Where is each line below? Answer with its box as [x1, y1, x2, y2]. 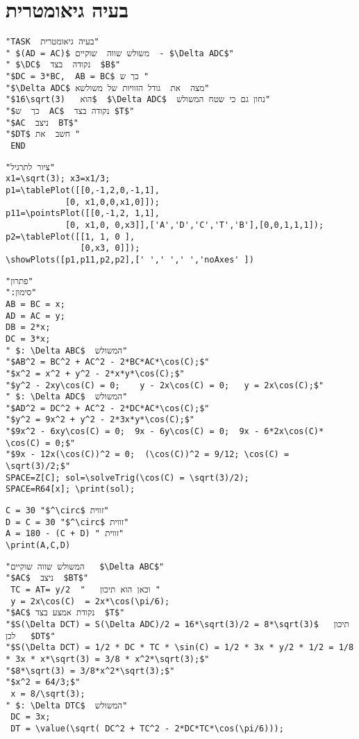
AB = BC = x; [6, 299, 65, 309]
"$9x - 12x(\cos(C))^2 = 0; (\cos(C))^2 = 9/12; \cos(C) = [6, 449, 290, 460]
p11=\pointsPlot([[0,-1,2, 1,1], [6, 208, 160, 219]
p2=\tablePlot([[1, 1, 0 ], [6, 231, 135, 242]
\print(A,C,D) [6, 540, 71, 551]
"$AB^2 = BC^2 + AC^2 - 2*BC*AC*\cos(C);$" [6, 357, 210, 367]
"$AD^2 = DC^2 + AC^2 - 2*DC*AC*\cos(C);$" [6, 403, 210, 413]
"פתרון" [6, 276, 33, 286]
